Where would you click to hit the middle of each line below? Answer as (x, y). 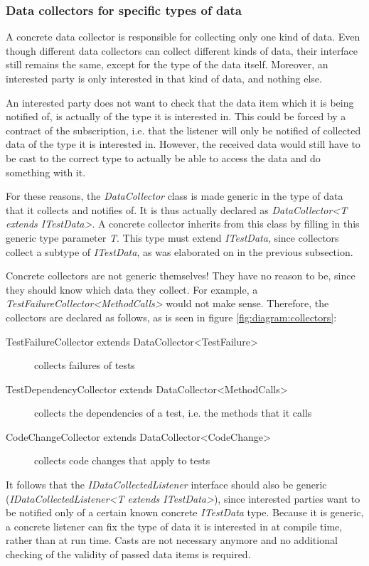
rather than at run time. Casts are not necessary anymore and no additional (172, 540)
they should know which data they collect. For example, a (132, 289)
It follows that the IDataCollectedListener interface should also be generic (166, 485)
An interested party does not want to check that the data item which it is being (180, 102)
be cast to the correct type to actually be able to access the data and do (163, 157)
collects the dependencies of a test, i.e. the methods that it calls (173, 413)
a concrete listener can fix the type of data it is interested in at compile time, (174, 526)
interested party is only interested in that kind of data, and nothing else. (164, 78)
